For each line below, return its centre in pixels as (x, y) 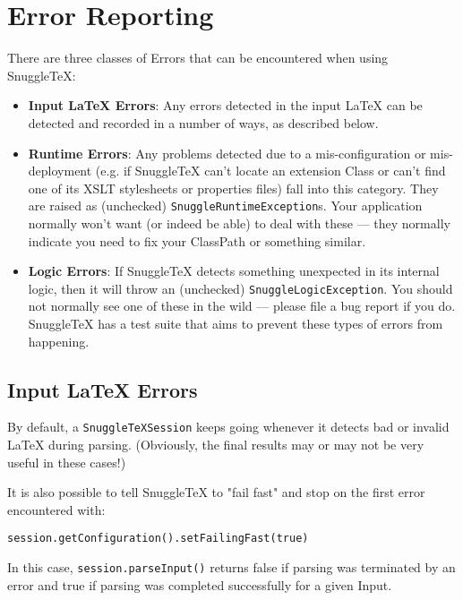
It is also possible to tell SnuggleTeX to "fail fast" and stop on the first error (216, 492)
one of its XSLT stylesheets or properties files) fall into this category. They (233, 188)
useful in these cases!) (67, 462)
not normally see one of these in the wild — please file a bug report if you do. (242, 306)
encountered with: (56, 509)
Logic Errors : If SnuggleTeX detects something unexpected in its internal (234, 271)
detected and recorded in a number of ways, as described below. (203, 122)
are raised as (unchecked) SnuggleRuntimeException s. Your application (225, 206)
